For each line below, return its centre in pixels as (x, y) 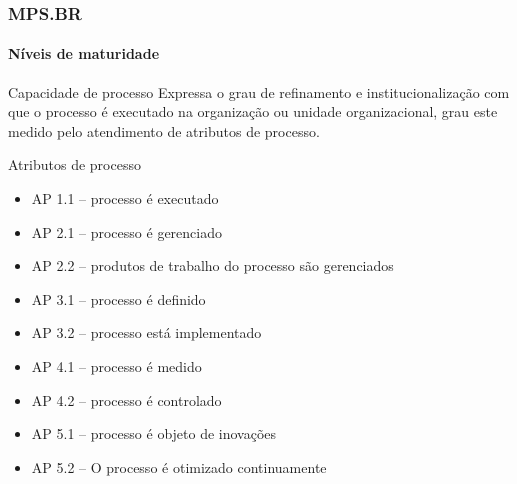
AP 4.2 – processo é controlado (126, 399)
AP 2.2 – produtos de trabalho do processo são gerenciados (212, 265)
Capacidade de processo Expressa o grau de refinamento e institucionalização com (259, 91)
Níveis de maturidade (84, 53)
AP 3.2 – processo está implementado (146, 332)
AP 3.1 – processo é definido (118, 298)
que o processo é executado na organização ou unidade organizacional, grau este (253, 111)
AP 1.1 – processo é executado (125, 198)
